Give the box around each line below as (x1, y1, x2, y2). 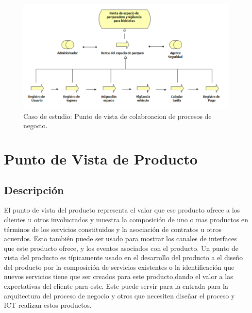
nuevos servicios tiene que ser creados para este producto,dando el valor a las (4, 271, 233, 281)
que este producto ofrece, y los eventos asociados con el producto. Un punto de (4, 243, 239, 253)
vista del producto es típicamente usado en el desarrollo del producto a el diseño (4, 252, 243, 263)
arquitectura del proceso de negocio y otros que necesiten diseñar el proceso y (4, 290, 235, 300)
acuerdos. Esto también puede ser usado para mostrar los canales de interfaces (4, 233, 237, 244)
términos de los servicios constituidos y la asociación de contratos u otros (4, 224, 222, 234)
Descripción (4, 182, 64, 197)
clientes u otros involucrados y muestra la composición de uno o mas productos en (4, 214, 249, 224)
